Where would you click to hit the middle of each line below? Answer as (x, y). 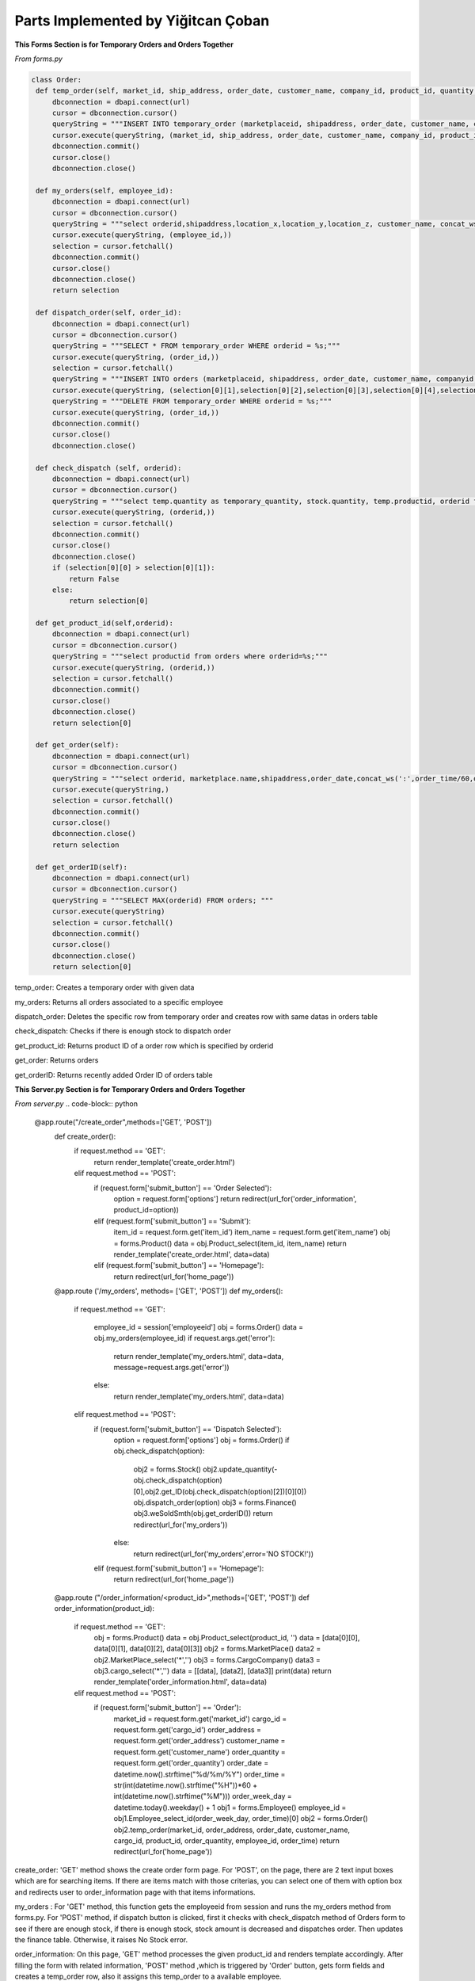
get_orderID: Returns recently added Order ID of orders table (114, 1074)
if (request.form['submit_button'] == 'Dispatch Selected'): (188, 1429)
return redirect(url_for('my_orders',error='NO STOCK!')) (224, 1554)
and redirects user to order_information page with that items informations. (135, 1892)
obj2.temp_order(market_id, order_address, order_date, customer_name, (232, 1830)
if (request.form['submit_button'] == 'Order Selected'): (183, 1188)
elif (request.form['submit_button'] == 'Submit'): (172, 1221)
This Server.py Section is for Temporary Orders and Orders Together (130, 1089)
